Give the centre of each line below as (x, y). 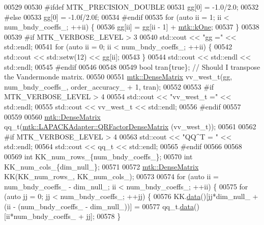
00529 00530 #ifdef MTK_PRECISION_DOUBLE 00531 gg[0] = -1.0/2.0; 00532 (131, 7)
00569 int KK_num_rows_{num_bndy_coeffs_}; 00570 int (98, 156)
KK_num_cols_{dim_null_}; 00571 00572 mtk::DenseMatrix (101, 166)
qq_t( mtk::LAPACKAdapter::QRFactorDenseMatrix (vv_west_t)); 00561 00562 (130, 126)
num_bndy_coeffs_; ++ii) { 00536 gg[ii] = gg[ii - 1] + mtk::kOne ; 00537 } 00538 (132, 27)
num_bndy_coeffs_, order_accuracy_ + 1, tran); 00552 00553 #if (109, 86)
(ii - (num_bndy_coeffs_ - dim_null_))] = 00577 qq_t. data (99, 206)
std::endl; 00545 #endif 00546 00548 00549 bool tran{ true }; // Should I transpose (132, 66)
